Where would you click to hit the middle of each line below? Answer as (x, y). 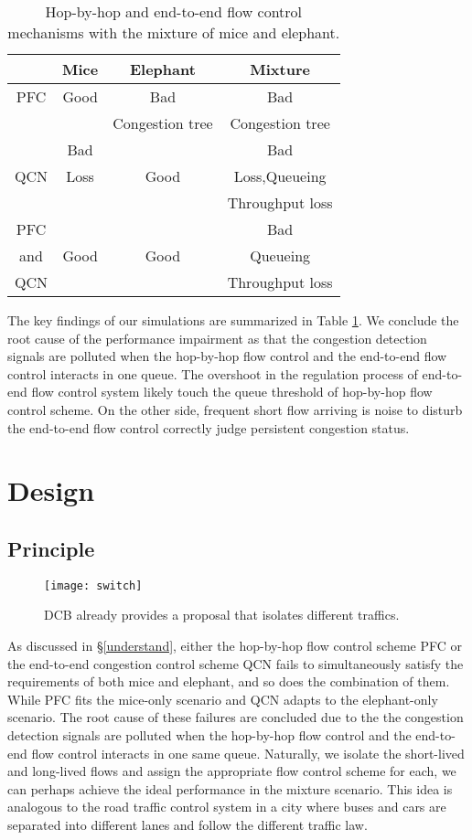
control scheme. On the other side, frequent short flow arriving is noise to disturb (235, 409)
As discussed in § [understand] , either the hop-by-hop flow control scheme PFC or (235, 645)
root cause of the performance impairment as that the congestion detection (217, 338)
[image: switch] (93, 585)
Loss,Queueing (280, 176)
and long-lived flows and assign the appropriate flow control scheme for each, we (232, 771)
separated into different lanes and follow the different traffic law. (188, 824)
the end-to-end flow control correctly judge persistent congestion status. (209, 427)
